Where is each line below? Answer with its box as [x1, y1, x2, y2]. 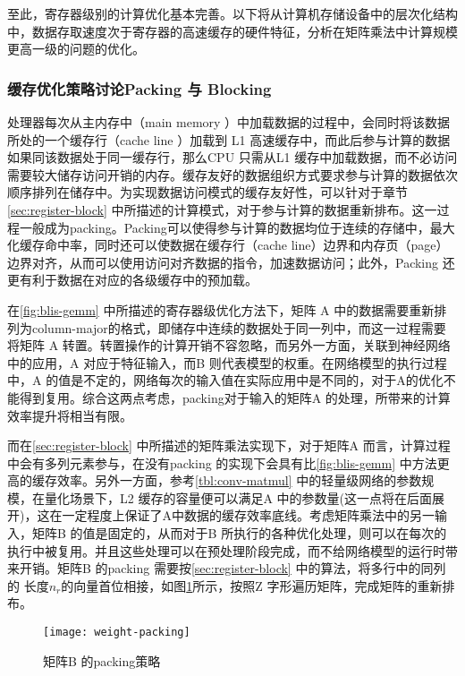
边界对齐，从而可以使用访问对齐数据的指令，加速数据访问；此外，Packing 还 [7, 252, 455, 271]
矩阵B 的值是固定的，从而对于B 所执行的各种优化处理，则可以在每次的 [31, 524, 447, 543]
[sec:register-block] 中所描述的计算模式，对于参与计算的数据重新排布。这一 [7, 200, 437, 218]
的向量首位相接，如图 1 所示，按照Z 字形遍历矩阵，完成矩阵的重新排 [61, 576, 455, 595]
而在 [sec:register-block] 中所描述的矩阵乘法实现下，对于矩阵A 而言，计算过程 [7, 436, 451, 455]
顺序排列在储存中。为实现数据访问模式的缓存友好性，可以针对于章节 [7, 183, 408, 201]
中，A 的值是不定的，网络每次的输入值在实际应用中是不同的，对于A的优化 [7, 371, 444, 389]
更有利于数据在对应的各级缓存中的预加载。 [7, 270, 258, 289]
